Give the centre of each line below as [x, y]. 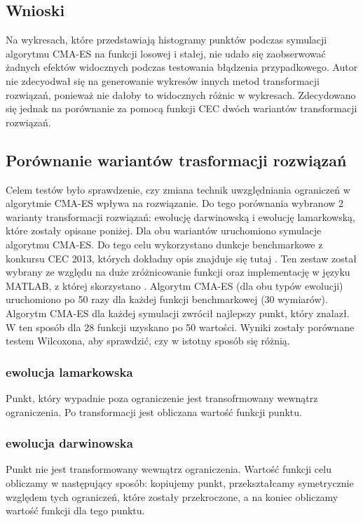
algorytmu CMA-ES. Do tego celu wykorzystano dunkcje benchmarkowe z [164, 244]
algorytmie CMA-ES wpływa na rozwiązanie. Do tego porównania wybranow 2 [175, 203]
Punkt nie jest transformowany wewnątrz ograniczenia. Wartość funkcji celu [169, 469]
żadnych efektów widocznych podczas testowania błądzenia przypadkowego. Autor [182, 67]
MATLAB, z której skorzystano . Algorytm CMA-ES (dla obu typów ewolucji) [174, 285]
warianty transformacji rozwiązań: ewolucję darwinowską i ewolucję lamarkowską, [180, 216]
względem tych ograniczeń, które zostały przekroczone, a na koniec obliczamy [172, 496]
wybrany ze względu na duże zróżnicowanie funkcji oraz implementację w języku [178, 272]
